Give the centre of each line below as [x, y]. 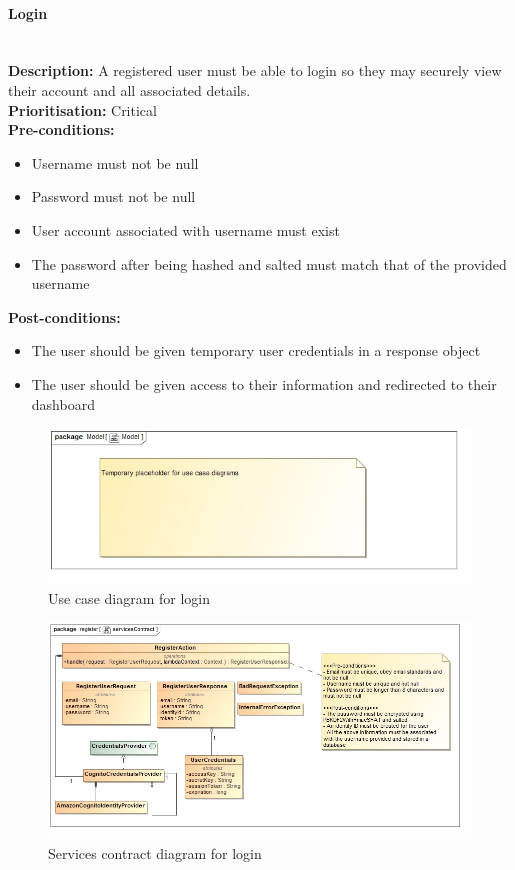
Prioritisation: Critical [82, 109]
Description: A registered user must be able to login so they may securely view [255, 70]
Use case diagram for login [129, 597]
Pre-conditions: [61, 129]
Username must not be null [115, 162]
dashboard [63, 403]
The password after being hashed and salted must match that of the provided [269, 263]
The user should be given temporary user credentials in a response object [256, 350]
